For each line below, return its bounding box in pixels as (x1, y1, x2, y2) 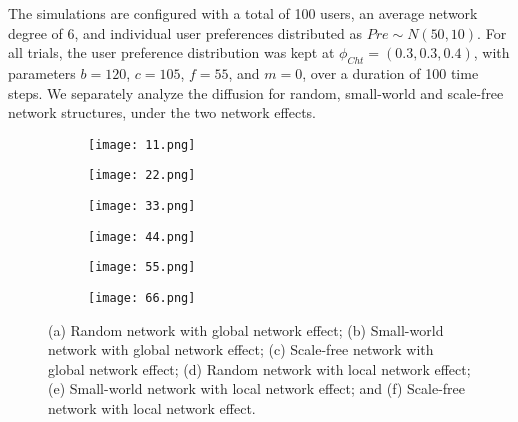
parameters (8, 62, 76, 83)
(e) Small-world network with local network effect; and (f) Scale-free (48, 378, 466, 399)
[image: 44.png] (88, 229, 196, 244)
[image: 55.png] (88, 260, 196, 275)
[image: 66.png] (88, 291, 196, 306)
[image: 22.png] (88, 168, 196, 183)
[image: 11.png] (88, 137, 196, 152)
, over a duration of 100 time (302, 62, 479, 83)
